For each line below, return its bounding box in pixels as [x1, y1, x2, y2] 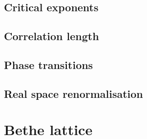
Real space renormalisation [4, 86, 143, 101]
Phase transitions [4, 57, 93, 72]
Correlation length [4, 28, 99, 44]
